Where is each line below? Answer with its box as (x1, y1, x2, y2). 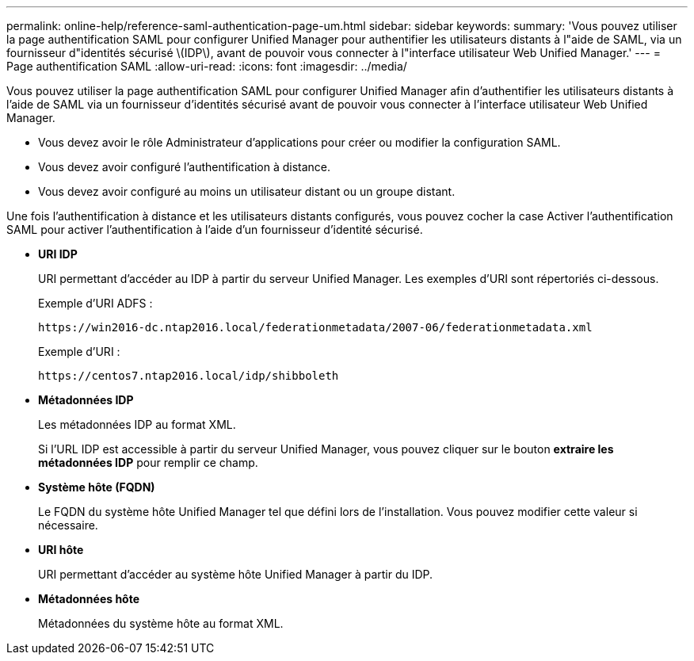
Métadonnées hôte (38, 592, 140, 606)
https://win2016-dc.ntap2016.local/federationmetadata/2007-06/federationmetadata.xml (38, 321, 593, 334)
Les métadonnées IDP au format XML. (38, 418, 236, 431)
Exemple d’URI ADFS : (38, 296, 153, 310)
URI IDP (38, 247, 78, 261)
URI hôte (38, 543, 84, 556)
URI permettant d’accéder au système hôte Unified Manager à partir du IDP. (38, 567, 433, 581)
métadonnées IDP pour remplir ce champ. (38, 456, 258, 469)
